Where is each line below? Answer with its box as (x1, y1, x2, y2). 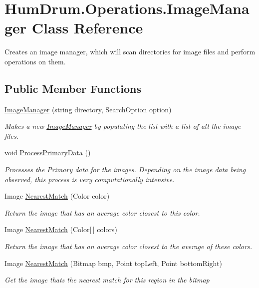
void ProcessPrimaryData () (4, 147, 91, 158)
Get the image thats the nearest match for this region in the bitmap (4, 275, 210, 285)
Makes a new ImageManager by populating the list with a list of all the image (4, 121, 241, 131)
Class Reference (31, 17, 143, 38)
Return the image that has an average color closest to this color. (4, 207, 200, 218)
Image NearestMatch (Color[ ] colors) (4, 224, 117, 235)
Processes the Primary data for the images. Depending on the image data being (4, 164, 246, 175)
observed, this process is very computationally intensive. (4, 174, 175, 184)
